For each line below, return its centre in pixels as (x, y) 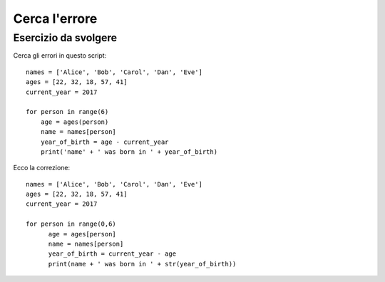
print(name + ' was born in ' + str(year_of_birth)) (142, 264)
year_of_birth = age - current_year (104, 142)
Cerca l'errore (55, 19)
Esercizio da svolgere (65, 38)
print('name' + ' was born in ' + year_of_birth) (129, 152)
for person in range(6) (67, 112)
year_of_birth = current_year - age (112, 254)
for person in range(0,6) (71, 224)
